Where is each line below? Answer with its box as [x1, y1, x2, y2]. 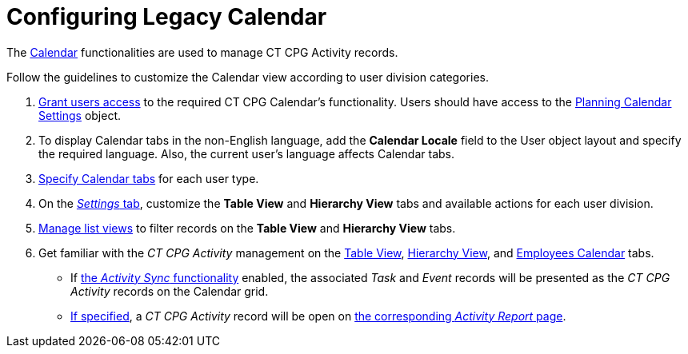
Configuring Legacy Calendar [6, 3, 327, 30]
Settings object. [38, 108, 122, 122]
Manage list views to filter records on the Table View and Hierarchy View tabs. [38, 221, 456, 235]
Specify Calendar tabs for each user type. [38, 171, 259, 185]
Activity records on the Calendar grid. [70, 284, 269, 298]
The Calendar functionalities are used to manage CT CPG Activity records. [6, 45, 398, 59]
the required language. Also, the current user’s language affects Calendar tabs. [38, 146, 455, 161]
